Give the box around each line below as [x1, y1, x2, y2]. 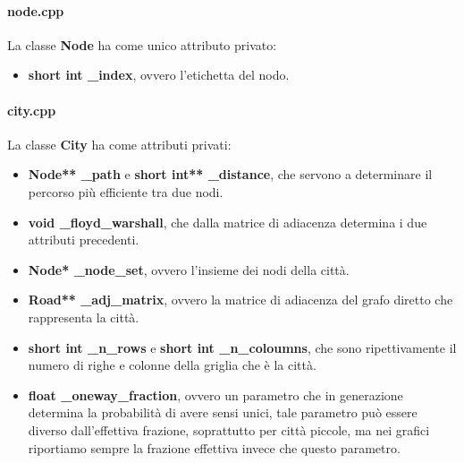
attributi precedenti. [28, 230, 139, 249]
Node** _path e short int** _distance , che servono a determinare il [28, 165, 433, 184]
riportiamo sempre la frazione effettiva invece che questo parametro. [28, 438, 401, 457]
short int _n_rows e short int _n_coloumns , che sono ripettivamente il [28, 338, 457, 356]
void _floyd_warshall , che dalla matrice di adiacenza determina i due [28, 212, 427, 231]
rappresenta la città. [28, 307, 139, 326]
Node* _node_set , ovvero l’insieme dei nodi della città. [28, 260, 350, 279]
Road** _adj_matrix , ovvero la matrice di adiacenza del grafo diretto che [28, 290, 453, 309]
